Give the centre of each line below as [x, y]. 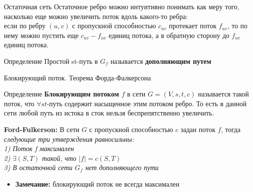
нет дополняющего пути [122, 167]
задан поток [198, 129]
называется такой [224, 94]
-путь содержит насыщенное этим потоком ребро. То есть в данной [147, 103]
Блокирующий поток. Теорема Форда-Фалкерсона [78, 77]
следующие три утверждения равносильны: [69, 139]
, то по [237, 26]
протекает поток [193, 26]
